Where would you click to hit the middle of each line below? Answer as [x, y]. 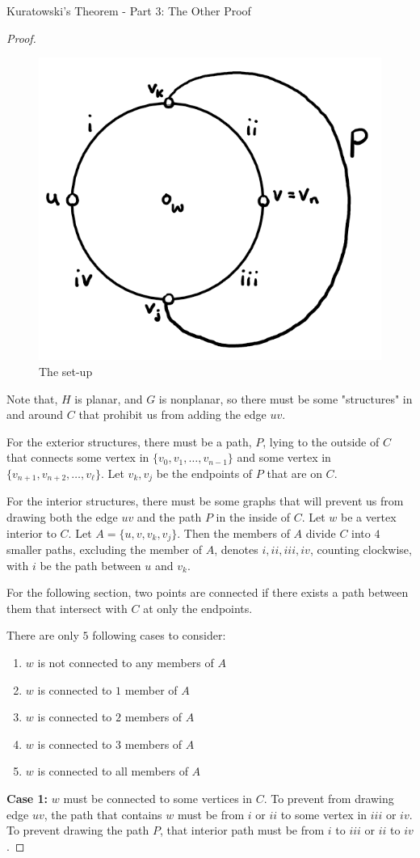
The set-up [66, 371]
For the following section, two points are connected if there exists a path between [208, 592]
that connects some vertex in [78, 457]
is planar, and [109, 398]
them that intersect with [67, 608]
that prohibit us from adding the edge [172, 414]
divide [321, 533]
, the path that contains [103, 814]
